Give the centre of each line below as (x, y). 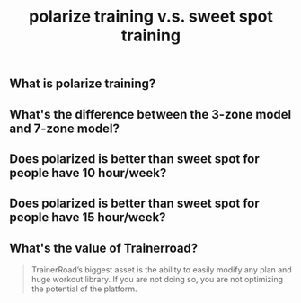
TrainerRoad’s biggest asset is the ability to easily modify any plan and (161, 270)
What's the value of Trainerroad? (104, 248)
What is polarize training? (83, 84)
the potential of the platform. (84, 289)
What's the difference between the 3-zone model (150, 114)
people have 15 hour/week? (88, 218)
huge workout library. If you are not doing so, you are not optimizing (157, 280)
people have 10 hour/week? (88, 173)
